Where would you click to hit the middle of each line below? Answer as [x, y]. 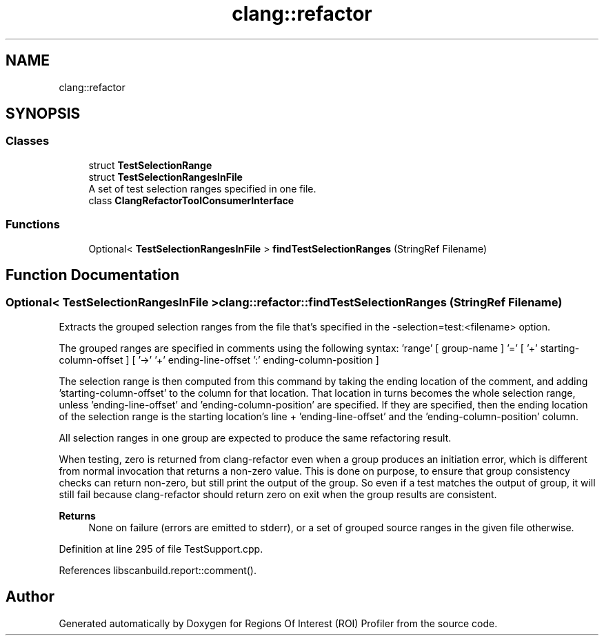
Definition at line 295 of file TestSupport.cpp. [161, 549]
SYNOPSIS [43, 114]
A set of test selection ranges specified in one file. [202, 188]
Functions [33, 225]
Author [30, 597]
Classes [28, 141]
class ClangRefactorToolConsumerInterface [191, 200]
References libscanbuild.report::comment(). [158, 570]
